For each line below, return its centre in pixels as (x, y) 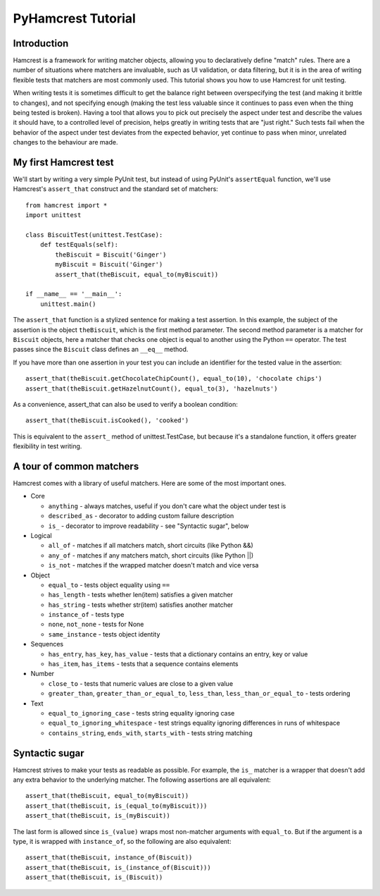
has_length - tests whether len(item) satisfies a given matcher (141, 595)
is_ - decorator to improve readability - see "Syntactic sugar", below (148, 526)
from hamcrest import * (66, 205)
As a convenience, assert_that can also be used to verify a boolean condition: (126, 404)
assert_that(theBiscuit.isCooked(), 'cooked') (107, 421)
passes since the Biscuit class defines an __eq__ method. (101, 350)
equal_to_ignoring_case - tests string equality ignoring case (141, 713)
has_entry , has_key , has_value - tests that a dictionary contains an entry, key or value (178, 654)
